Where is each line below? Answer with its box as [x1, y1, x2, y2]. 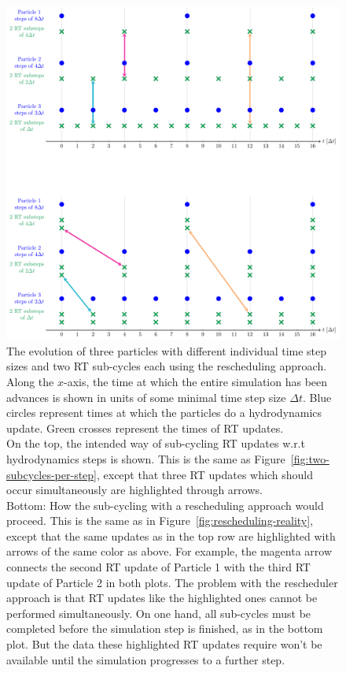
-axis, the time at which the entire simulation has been [63, 373, 328, 389]
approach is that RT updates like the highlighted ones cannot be [6, 589, 318, 606]
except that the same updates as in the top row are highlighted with [6, 527, 336, 544]
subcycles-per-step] [6, 466, 97, 482]
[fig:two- [290, 450, 329, 467]
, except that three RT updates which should [96, 466, 313, 482]
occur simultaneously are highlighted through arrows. [6, 482, 263, 498]
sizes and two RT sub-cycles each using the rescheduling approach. [6, 358, 327, 374]
